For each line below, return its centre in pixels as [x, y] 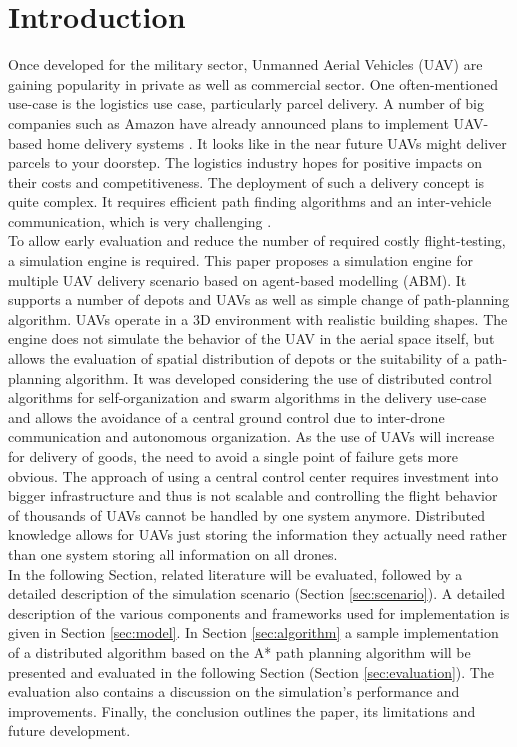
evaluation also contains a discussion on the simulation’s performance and [234, 691]
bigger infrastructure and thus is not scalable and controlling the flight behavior [253, 495]
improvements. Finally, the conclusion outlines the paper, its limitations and [242, 710]
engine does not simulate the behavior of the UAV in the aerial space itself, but [251, 338]
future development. [69, 730]
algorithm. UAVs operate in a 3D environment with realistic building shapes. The [258, 318]
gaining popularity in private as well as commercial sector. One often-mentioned [253, 83]
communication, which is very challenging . [140, 220]
